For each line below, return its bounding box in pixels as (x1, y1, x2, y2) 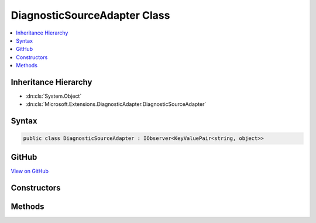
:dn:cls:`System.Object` (25, 92, 82, 100)
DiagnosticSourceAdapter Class (11, 9, 170, 22)
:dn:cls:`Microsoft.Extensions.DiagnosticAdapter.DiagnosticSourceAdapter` (25, 101, 207, 108)
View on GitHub (11, 167, 49, 174)
